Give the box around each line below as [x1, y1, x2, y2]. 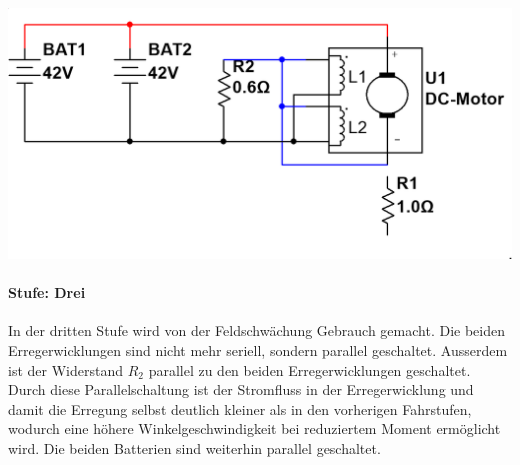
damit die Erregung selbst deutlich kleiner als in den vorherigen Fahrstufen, [8, 398, 472, 419]
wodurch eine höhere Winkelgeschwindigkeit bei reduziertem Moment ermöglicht [8, 418, 501, 439]
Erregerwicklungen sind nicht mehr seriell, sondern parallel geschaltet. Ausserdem [8, 340, 508, 360]
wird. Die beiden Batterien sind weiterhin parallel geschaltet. [8, 437, 381, 458]
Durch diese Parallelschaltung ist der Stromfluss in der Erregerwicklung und [8, 379, 474, 400]
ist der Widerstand [8, 359, 123, 380]
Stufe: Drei [8, 282, 86, 303]
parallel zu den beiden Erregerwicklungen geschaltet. [148, 359, 471, 380]
